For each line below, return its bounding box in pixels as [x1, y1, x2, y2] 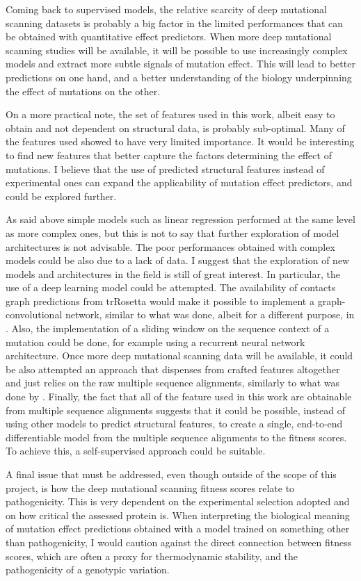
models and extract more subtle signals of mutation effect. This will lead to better [6, 56, 355, 71]
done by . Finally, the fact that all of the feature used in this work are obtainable [6, 389, 352, 404]
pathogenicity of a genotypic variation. [6, 562, 170, 577]
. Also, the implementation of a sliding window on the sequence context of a [6, 321, 330, 336]
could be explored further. [6, 188, 117, 203]
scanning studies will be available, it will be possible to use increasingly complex [6, 42, 348, 57]
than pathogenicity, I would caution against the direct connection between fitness [6, 534, 352, 549]
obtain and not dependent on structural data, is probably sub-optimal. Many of [6, 120, 345, 135]
